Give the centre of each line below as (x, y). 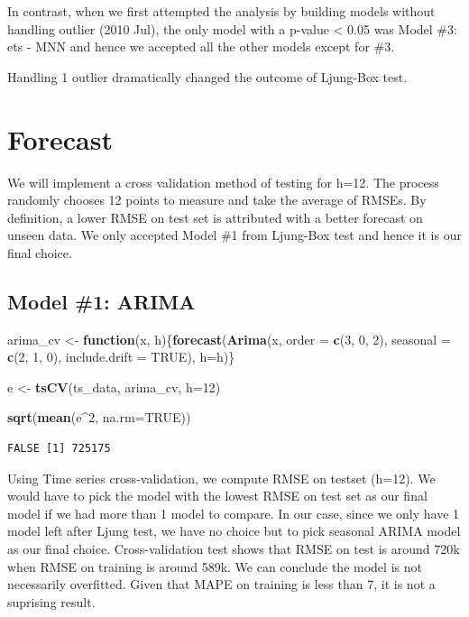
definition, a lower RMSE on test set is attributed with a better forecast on (215, 217)
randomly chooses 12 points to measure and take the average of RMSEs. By (217, 200)
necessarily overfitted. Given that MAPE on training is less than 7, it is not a (221, 584)
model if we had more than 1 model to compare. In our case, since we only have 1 (234, 513)
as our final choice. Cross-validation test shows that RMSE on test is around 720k (234, 549)
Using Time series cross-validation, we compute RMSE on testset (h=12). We (221, 478)
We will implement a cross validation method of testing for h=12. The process (223, 182)
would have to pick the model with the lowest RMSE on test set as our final (217, 496)
